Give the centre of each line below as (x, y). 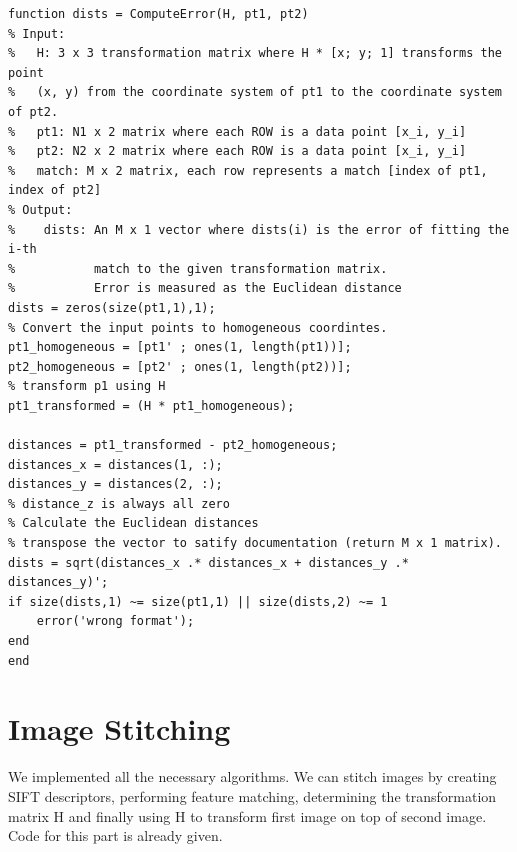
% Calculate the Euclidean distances (133, 523)
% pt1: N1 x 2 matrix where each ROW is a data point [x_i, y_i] (237, 131)
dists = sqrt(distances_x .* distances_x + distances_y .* (208, 562)
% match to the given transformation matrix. (198, 268)
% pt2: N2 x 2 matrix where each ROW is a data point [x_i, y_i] (237, 151)
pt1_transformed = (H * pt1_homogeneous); (151, 405)
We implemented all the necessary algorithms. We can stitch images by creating (252, 776)
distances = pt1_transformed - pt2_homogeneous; (173, 445)
